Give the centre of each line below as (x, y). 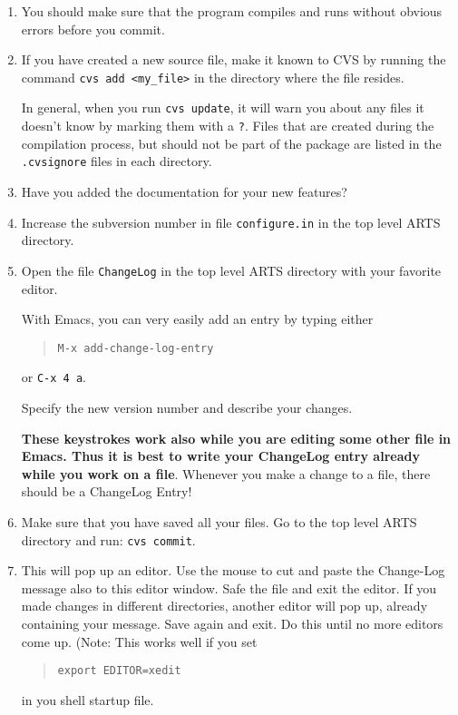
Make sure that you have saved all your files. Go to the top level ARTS (219, 521)
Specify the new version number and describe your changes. (187, 407)
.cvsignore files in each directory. (117, 161)
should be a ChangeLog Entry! (107, 491)
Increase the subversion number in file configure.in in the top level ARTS (231, 222)
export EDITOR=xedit (119, 671)
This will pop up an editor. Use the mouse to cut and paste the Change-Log (233, 570)
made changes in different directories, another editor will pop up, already (224, 606)
